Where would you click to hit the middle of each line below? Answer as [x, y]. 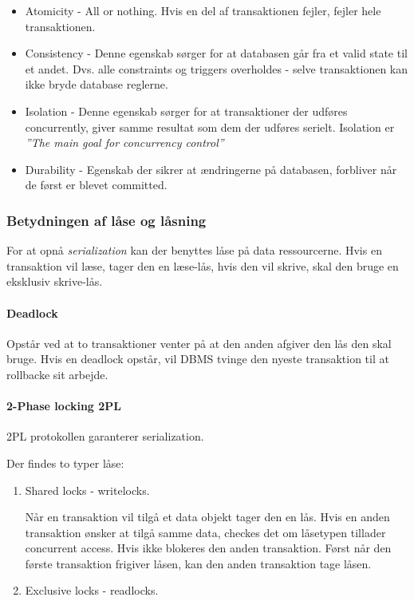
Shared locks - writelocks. [87, 490]
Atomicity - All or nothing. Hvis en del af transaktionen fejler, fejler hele [203, 10]
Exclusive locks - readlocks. [92, 590]
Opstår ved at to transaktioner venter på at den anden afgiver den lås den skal [199, 343]
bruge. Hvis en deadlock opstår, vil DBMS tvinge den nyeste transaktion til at [198, 359]
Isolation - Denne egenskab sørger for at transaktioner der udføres [186, 111]
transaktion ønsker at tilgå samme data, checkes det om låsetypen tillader [205, 532]
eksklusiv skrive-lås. [55, 281]
